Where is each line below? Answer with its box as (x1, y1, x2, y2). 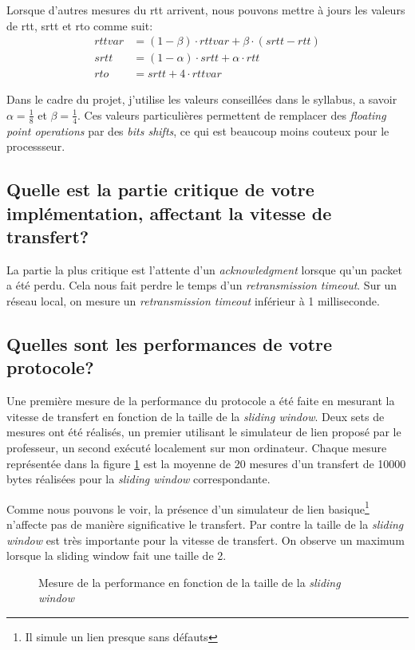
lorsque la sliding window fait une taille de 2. (6, 547, 227, 564)
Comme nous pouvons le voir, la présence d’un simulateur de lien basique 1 (6, 498, 370, 517)
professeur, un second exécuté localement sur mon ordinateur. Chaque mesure (6, 439, 387, 456)
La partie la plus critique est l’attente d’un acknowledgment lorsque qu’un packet (6, 261, 403, 278)
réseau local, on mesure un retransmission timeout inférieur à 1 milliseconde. (6, 293, 380, 309)
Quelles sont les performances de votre (6, 332, 333, 357)
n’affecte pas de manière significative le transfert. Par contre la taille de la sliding (6, 516, 404, 533)
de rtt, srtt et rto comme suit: (6, 17, 153, 33)
